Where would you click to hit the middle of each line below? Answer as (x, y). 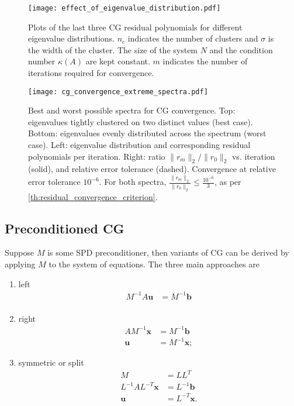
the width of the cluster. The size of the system (113, 49)
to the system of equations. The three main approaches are (154, 264)
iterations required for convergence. (91, 73)
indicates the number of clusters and (193, 38)
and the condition (241, 49)
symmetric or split (51, 362)
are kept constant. (118, 61)
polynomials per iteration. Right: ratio (97, 156)
